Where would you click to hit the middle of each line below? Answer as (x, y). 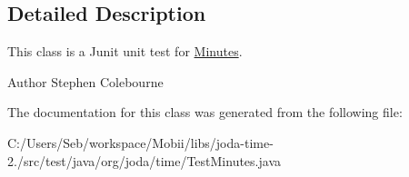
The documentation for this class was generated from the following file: (205, 112)
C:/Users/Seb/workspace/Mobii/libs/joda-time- (140, 142)
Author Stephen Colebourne (85, 81)
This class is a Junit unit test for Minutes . (125, 51)
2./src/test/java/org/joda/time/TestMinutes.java (144, 160)
